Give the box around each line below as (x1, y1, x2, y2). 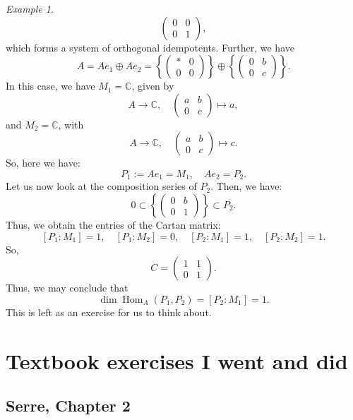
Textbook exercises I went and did (6, 346, 348, 375)
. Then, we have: (210, 179, 282, 193)
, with (58, 116, 84, 131)
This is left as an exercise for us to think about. (6, 304, 212, 319)
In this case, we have (6, 78, 95, 93)
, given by (131, 78, 174, 93)
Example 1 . (6, 1, 54, 16)
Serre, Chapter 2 (6, 395, 131, 416)
